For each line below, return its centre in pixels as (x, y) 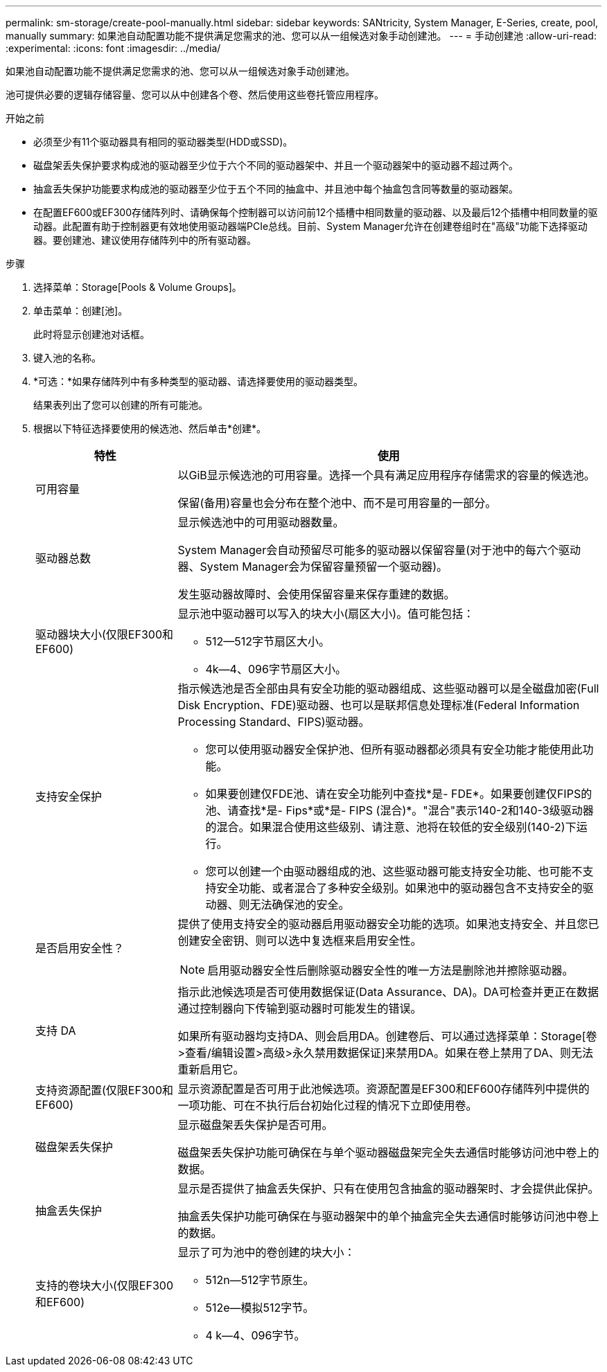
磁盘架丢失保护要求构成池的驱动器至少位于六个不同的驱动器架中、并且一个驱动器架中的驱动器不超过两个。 (276, 165)
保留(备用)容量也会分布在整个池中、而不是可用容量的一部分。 (337, 503)
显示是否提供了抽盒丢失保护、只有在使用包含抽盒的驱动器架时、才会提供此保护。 (388, 1188)
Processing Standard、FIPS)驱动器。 (274, 722)
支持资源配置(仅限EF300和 (104, 1090)
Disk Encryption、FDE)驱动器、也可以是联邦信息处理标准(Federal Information (379, 705)
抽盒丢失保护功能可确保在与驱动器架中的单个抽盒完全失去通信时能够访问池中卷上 (388, 1216)
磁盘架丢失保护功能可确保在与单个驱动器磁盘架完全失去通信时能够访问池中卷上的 (388, 1152)
